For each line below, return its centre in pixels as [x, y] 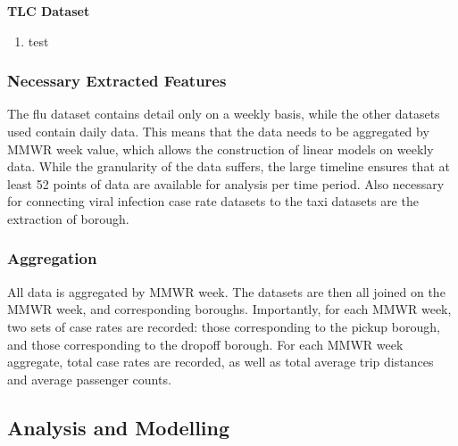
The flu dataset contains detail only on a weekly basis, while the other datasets [224, 114]
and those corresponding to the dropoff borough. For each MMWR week [205, 344]
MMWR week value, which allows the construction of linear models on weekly [221, 149]
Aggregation [52, 258]
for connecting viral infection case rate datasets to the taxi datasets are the [213, 201]
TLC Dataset [49, 11]
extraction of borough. [68, 218]
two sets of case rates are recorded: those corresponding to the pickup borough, [224, 326]
